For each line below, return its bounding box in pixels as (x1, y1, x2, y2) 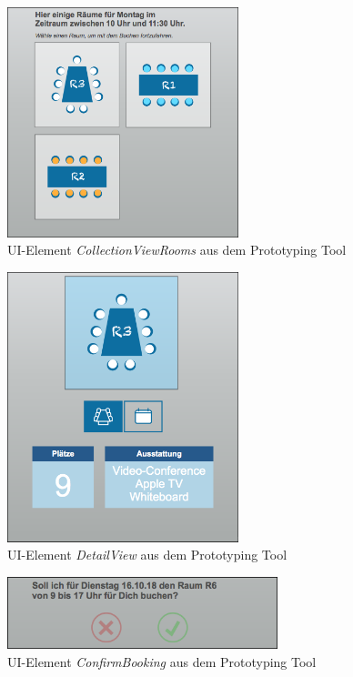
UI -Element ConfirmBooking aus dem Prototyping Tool (7, 652, 317, 671)
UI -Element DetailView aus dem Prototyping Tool (7, 545, 287, 564)
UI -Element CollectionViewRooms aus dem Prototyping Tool (7, 240, 347, 259)
